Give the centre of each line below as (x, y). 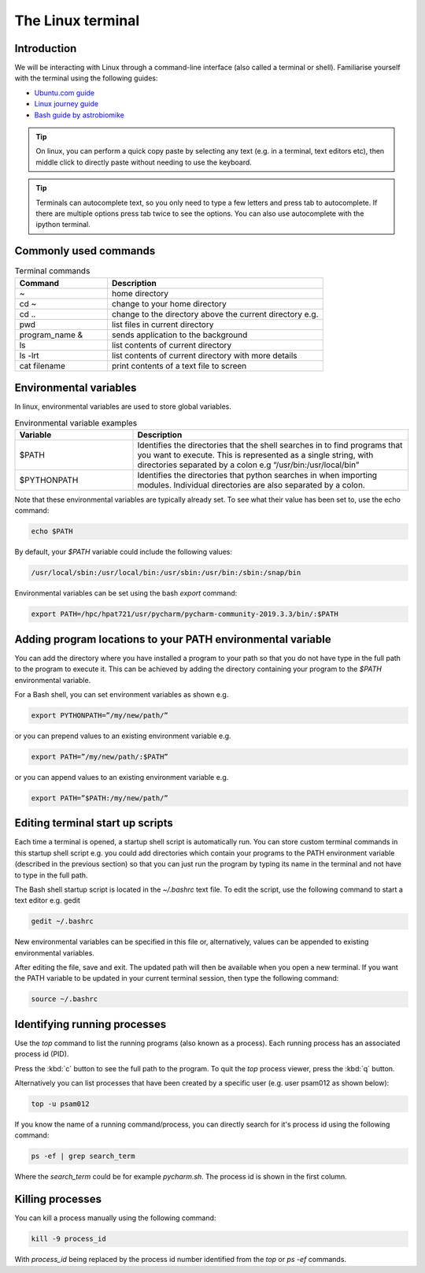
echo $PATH (52, 531)
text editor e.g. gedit (47, 900)
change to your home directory (169, 303)
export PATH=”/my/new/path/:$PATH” (100, 757)
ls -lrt (29, 355)
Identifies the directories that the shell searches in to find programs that (270, 445)
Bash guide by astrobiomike (79, 115)
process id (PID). (42, 1054)
